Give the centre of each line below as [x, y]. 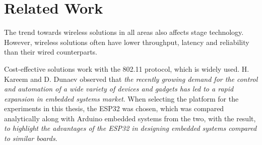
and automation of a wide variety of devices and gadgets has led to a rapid [119, 89]
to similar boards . [31, 138]
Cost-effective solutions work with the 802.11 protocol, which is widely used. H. [127, 68]
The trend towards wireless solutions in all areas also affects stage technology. [124, 32]
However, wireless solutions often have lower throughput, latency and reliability [127, 42]
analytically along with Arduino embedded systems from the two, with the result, [130, 118]
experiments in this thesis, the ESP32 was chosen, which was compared [114, 108]
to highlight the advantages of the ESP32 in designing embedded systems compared [130, 128]
